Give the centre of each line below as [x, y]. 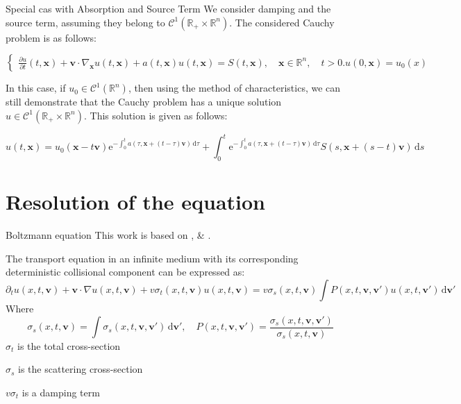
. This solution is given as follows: [156, 115]
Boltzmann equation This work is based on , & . [108, 235]
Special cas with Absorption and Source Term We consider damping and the [168, 8]
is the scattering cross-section [81, 369]
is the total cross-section [69, 345]
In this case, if [36, 88]
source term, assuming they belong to [85, 22]
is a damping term [61, 392]
